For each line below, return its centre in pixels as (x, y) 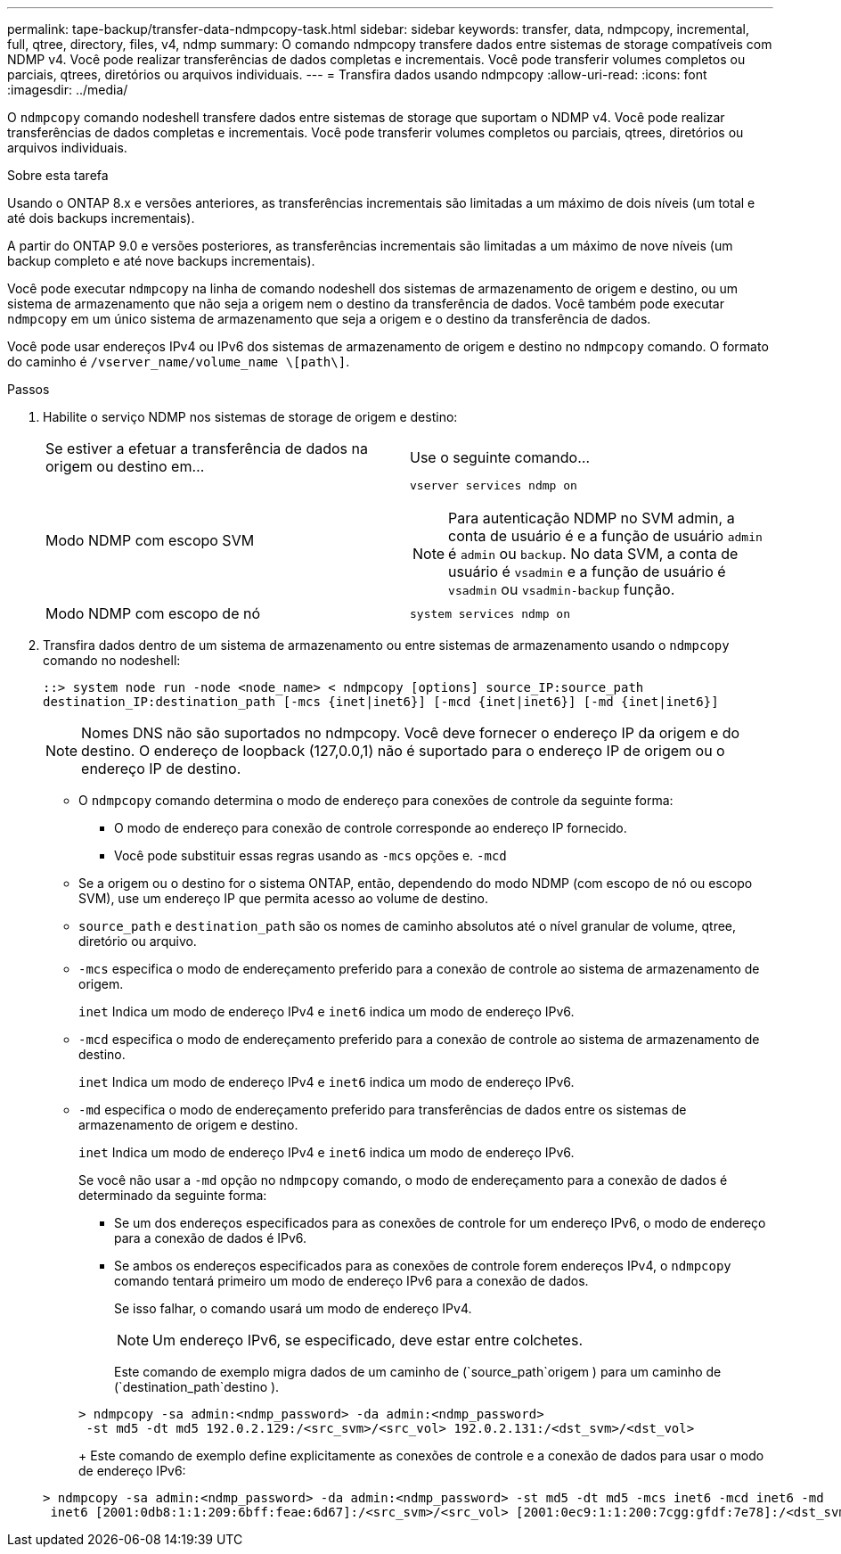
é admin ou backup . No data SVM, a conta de (593, 554)
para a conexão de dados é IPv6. (211, 1238)
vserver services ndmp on (494, 485)
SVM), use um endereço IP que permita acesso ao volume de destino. (284, 898)
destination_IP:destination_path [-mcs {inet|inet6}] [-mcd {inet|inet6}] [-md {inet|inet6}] (381, 702)
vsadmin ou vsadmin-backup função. (562, 589)
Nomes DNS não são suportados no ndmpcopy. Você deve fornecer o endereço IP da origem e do (411, 733)
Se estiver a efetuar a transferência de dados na (207, 448)
